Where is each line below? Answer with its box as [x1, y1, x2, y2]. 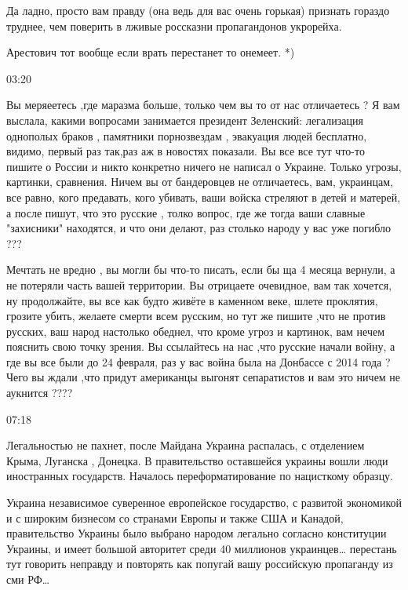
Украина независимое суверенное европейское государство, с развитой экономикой [6, 494, 402, 511]
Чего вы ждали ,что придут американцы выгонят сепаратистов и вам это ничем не [6, 369, 401, 385]
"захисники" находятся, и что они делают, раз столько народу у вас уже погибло [6, 220, 392, 236]
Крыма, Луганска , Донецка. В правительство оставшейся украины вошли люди [6, 452, 388, 468]
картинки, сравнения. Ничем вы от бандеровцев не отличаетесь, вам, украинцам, [6, 173, 393, 190]
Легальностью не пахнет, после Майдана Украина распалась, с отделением [6, 437, 365, 453]
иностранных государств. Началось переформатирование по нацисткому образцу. [6, 468, 394, 484]
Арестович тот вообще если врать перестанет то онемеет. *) [6, 44, 295, 60]
